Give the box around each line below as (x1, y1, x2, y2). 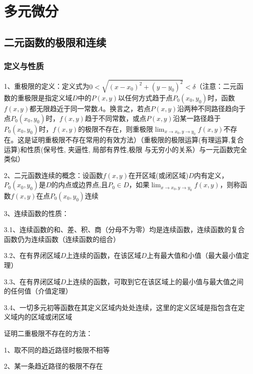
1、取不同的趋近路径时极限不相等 (4, 344, 110, 354)
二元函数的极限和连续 (4, 34, 106, 49)
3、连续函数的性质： (4, 208, 69, 218)
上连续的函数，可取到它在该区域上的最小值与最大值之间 (66, 276, 244, 286)
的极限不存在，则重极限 (78, 123, 154, 134)
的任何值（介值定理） (4, 286, 72, 296)
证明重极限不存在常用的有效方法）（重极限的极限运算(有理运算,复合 (31, 134, 244, 144)
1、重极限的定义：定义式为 (4, 81, 89, 91)
